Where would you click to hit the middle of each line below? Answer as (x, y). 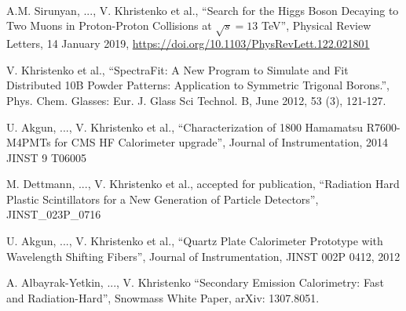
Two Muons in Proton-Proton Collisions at (109, 25)
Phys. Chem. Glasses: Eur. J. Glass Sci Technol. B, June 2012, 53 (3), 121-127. (196, 100)
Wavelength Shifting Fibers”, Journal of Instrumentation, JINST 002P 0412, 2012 (203, 256)
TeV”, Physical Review (316, 25)
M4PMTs (29, 142)
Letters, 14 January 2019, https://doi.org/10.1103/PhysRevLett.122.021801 (188, 43)
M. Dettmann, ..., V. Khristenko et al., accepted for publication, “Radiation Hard (203, 184)
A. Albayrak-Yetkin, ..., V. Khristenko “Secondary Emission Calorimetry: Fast (195, 282)
